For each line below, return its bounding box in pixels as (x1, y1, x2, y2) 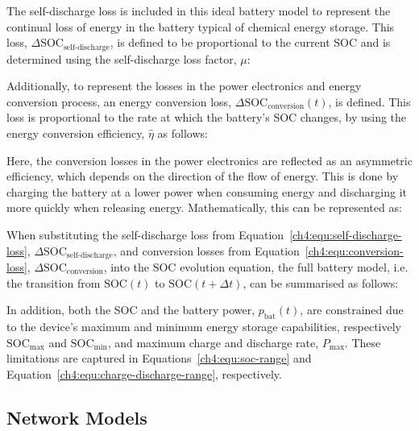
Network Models (6, 404, 147, 429)
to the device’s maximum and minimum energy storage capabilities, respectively (6, 318, 401, 335)
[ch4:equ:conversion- (305, 242, 404, 259)
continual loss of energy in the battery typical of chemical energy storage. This (6, 18, 395, 35)
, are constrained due (300, 301, 404, 318)
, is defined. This (328, 93, 411, 110)
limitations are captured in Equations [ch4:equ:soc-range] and (6, 350, 312, 367)
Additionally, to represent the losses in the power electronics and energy (6, 77, 362, 94)
